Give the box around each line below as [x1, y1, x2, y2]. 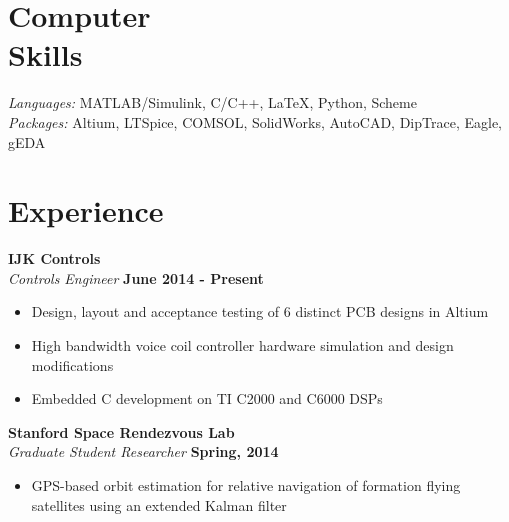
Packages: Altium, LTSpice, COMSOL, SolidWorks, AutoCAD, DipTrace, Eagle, [8, 111, 502, 132]
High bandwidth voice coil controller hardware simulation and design [31, 335, 454, 355]
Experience [8, 190, 164, 231]
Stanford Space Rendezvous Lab [8, 421, 235, 442]
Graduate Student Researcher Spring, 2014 [8, 441, 279, 462]
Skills [8, 34, 83, 75]
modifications [31, 354, 114, 375]
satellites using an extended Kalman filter [31, 494, 287, 515]
